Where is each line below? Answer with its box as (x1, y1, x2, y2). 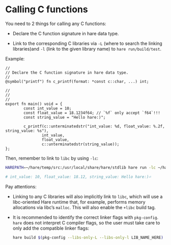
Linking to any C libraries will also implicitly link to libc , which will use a (12, 193, 163, 199)
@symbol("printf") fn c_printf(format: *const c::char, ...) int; (5, 79, 149, 84)
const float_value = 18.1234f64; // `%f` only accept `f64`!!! (23, 110, 160, 116)
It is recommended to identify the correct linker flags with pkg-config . (12, 214, 159, 220)
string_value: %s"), (5, 128, 49, 133)
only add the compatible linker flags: (12, 225, 90, 231)
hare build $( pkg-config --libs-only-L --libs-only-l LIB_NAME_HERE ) (12, 235, 164, 240)
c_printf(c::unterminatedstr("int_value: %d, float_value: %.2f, (23, 124, 165, 129)
